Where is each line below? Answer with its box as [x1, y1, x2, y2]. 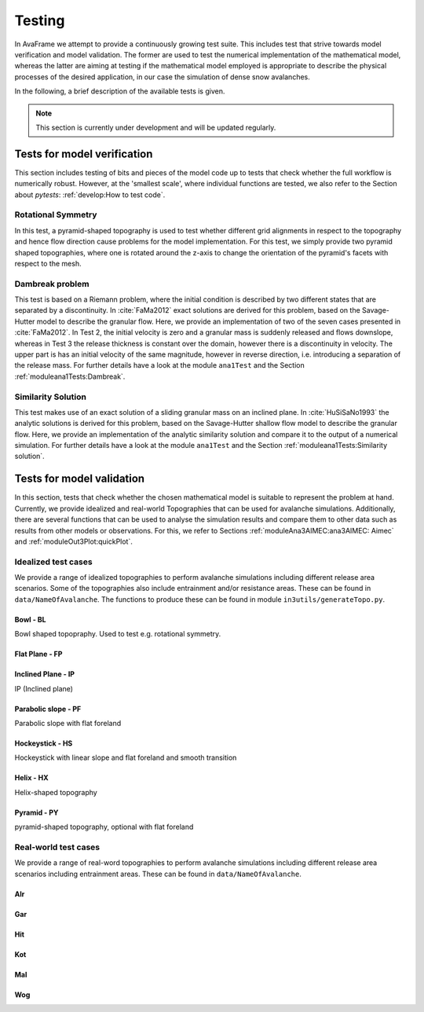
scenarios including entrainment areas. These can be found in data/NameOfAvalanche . [14, 869, 302, 878]
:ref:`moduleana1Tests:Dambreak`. [14, 372, 126, 381]
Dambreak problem [14, 278, 90, 289]
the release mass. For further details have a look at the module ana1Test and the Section [14, 361, 305, 370]
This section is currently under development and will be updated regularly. [35, 123, 276, 132]
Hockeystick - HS [14, 739, 73, 748]
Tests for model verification [14, 147, 153, 160]
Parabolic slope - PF [14, 704, 82, 713]
